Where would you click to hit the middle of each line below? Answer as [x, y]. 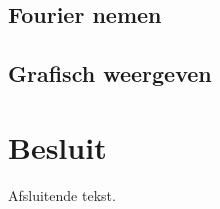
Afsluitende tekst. [62, 194]
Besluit [57, 146]
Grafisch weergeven [110, 73]
